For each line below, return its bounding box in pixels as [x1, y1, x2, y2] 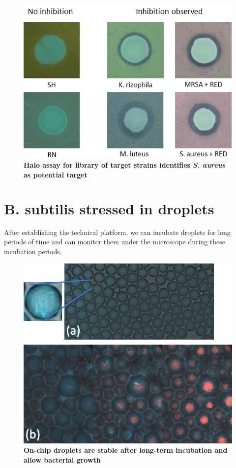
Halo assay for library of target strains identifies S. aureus [24, 160, 226, 170]
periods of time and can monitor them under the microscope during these [4, 236, 225, 247]
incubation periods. [4, 246, 62, 256]
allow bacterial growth [24, 454, 101, 465]
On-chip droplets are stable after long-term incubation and [24, 445, 228, 455]
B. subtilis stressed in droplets [4, 198, 214, 218]
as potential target [24, 170, 88, 180]
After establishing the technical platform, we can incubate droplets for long [4, 227, 231, 237]
